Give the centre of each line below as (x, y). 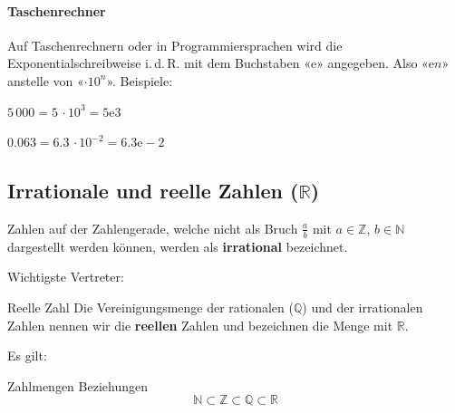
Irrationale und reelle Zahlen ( (153, 191)
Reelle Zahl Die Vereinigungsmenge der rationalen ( (150, 307)
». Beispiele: (140, 80)
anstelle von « (46, 80)
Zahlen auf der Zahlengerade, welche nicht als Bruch (153, 228)
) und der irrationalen (363, 307)
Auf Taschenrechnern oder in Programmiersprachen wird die (175, 45)
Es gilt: (27, 355)
